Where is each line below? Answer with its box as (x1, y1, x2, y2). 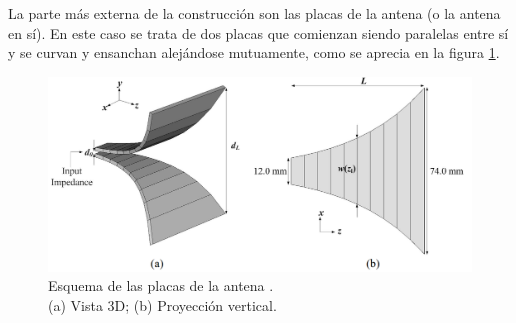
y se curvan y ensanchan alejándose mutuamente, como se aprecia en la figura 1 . (8, 42, 500, 63)
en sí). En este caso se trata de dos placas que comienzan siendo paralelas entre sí (8, 22, 509, 43)
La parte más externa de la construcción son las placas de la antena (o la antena (8, 3, 501, 23)
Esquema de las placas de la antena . (48, 275, 274, 296)
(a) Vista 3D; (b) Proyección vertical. (48, 294, 277, 315)
